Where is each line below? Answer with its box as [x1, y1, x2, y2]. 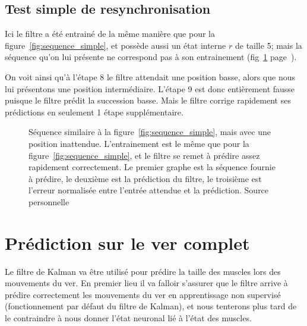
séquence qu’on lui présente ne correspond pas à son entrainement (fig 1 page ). [5, 51, 297, 63]
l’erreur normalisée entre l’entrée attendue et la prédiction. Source [29, 184, 269, 196]
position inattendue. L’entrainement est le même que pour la [29, 137, 249, 149]
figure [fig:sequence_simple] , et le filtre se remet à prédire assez [29, 149, 260, 161]
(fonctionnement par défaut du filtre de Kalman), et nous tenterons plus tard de [5, 300, 297, 312]
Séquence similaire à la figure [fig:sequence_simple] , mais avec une [29, 126, 271, 138]
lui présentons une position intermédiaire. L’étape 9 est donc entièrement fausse [5, 82, 295, 95]
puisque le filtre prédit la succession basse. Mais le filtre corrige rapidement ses [5, 94, 291, 106]
